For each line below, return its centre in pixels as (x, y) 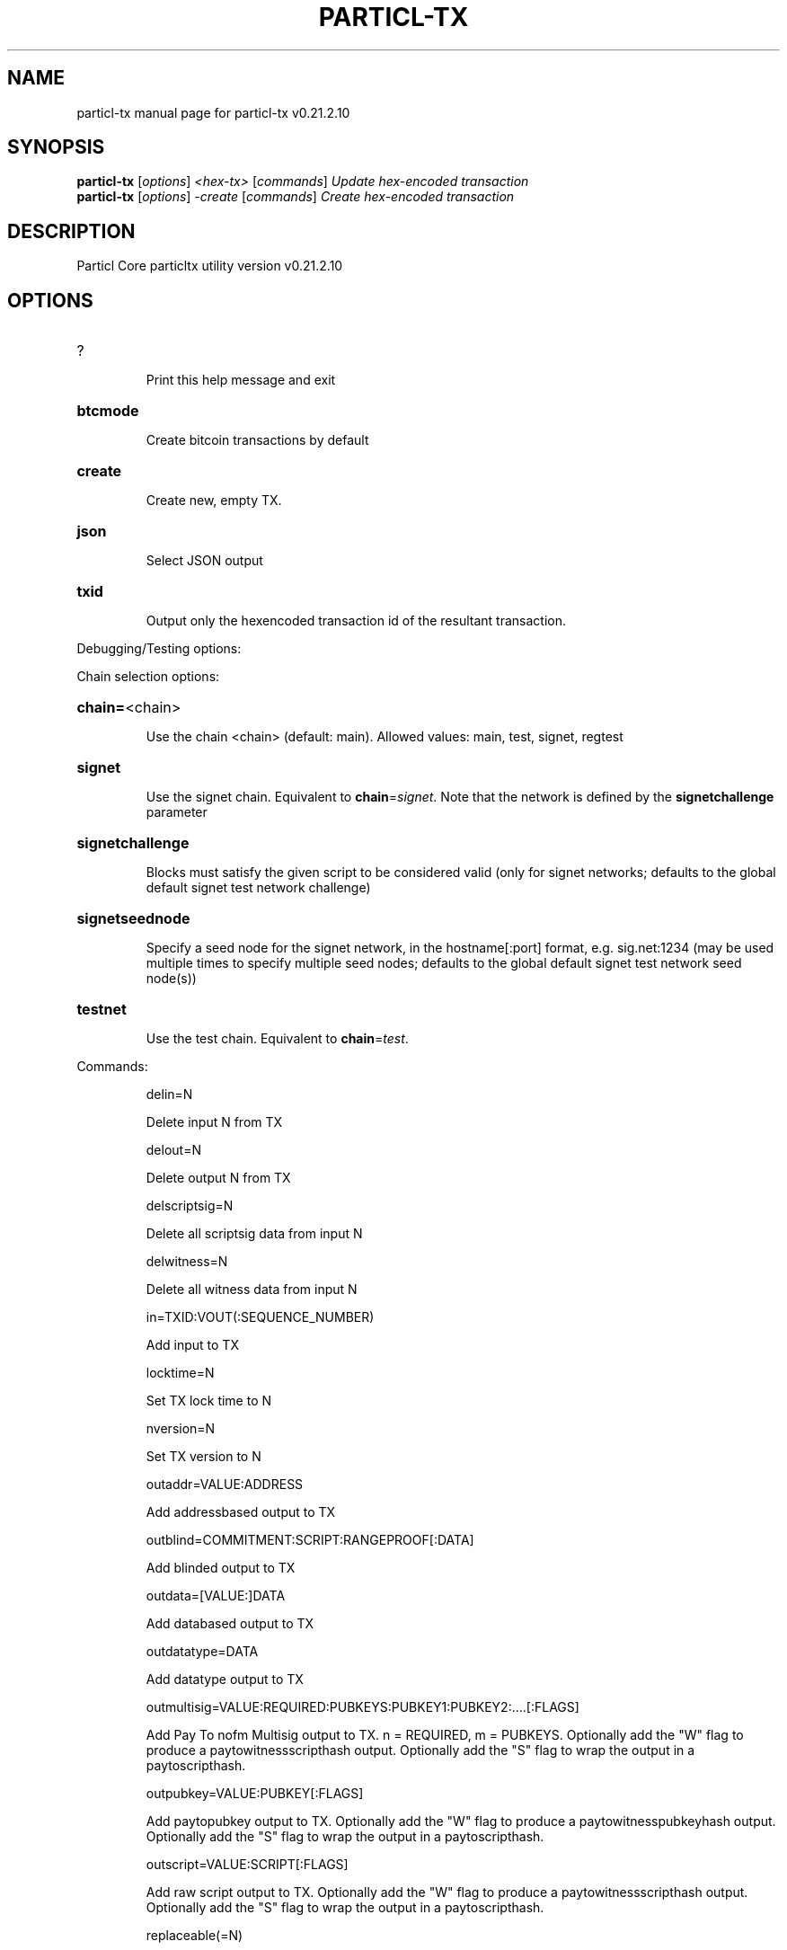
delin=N (169, 1095)
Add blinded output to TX (221, 1568)
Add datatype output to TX (225, 1680)
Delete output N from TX (218, 1178)
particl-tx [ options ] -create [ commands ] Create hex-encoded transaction (296, 197)
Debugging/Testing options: (159, 649)
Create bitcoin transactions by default (257, 440)
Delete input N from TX (214, 1122)
